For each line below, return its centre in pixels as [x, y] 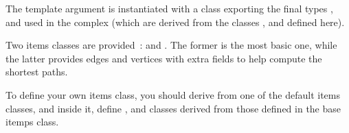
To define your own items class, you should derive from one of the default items [173, 94]
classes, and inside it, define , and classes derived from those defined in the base [173, 108]
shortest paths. [37, 72]
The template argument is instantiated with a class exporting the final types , [169, 8]
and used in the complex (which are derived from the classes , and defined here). [175, 22]
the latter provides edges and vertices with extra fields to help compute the [164, 58]
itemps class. [32, 122]
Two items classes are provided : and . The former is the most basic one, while [171, 45]
